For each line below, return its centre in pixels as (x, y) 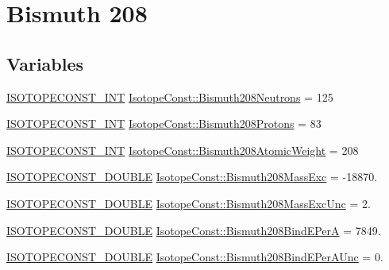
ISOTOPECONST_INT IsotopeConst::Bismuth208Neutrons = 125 (170, 96)
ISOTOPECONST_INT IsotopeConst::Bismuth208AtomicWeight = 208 (183, 150)
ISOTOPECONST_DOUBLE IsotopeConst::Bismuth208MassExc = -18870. (192, 177)
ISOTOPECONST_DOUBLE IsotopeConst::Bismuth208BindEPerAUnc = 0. (195, 257)
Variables (45, 63)
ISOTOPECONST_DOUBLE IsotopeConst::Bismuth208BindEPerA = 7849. (194, 230)
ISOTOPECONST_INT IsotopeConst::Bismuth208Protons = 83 (164, 123)
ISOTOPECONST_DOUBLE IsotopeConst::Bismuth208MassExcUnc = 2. (189, 203)
